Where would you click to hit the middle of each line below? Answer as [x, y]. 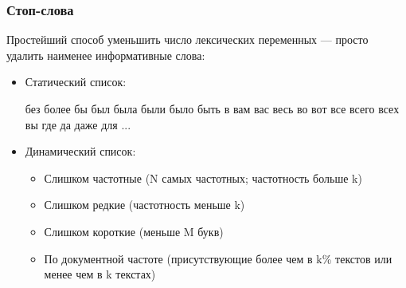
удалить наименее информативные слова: [106, 55]
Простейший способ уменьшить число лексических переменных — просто [187, 39]
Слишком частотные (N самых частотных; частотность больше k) [203, 178]
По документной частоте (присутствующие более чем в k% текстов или [218, 258]
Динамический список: [80, 151]
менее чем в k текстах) [100, 274]
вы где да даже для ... [78, 124]
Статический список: [76, 82]
